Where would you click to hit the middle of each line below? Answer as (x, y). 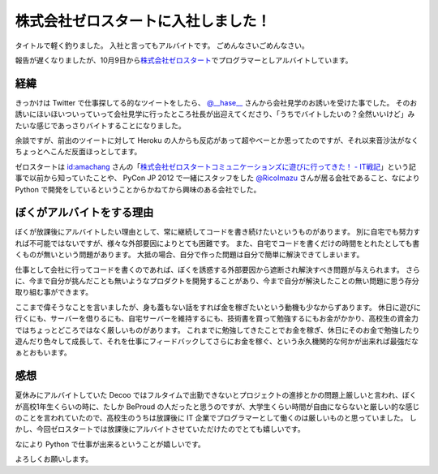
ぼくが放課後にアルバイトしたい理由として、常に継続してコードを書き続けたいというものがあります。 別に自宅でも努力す (218, 232)
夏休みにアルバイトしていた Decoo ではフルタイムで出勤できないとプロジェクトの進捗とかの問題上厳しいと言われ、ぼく (216, 395)
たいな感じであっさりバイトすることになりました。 (100, 125)
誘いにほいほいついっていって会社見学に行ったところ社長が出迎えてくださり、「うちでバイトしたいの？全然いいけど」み (215, 114)
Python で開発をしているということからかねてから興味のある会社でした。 (138, 189)
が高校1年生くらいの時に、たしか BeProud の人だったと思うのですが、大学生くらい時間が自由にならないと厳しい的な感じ (217, 407)
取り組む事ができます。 (54, 292)
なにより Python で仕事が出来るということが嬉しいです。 (110, 444)
